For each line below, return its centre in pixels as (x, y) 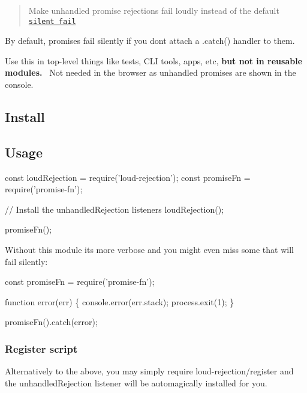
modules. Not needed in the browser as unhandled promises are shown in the (151, 72)
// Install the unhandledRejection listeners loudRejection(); (115, 209)
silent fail (52, 21)
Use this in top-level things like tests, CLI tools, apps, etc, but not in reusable (154, 60)
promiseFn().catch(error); (51, 322)
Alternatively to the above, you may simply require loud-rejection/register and (149, 371)
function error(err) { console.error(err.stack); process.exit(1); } (120, 301)
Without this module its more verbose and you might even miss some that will (149, 249)
